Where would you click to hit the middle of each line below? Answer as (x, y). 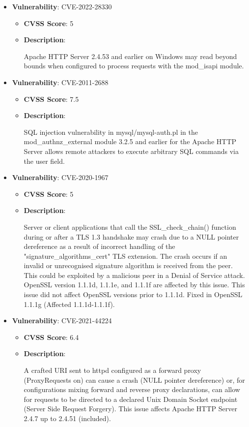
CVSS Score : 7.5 (51, 99)
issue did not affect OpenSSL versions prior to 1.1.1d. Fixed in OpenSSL (133, 294)
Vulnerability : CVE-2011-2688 (60, 82)
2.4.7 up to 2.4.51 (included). (67, 418)
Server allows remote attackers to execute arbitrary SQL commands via (131, 151)
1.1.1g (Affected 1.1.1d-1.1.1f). (69, 304)
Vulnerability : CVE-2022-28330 (62, 6)
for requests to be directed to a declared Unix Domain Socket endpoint (131, 399)
